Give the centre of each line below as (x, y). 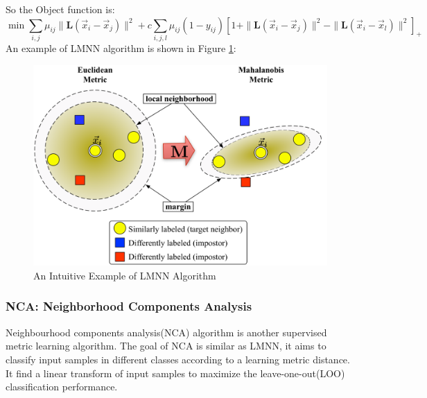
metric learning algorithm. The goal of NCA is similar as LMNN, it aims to (166, 346)
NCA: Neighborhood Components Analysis (129, 306)
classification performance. (62, 387)
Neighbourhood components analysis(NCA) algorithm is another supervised (166, 332)
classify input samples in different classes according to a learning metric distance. (178, 359)
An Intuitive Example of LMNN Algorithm (125, 275)
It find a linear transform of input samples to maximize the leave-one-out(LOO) (175, 373)
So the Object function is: (60, 9)
